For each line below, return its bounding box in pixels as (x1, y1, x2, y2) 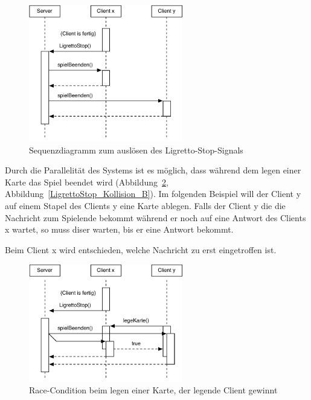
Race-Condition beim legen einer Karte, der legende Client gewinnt (29, 384, 278, 396)
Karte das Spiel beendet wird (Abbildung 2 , (5, 175, 168, 188)
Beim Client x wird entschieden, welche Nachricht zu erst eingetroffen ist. (5, 243, 277, 256)
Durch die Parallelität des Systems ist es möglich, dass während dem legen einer (5, 164, 301, 176)
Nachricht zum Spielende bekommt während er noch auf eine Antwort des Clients (5, 211, 306, 224)
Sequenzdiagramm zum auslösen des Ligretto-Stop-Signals (29, 143, 243, 156)
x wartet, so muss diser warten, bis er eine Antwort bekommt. (5, 223, 234, 236)
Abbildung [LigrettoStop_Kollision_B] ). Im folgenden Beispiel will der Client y (5, 187, 301, 200)
